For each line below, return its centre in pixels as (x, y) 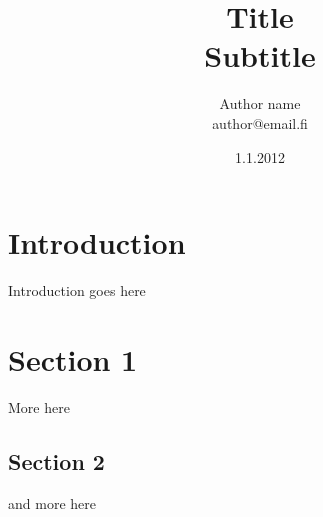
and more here (52, 502)
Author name (260, 103)
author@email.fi (260, 122)
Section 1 (73, 358)
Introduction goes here (77, 290)
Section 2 (56, 460)
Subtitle (260, 55)
